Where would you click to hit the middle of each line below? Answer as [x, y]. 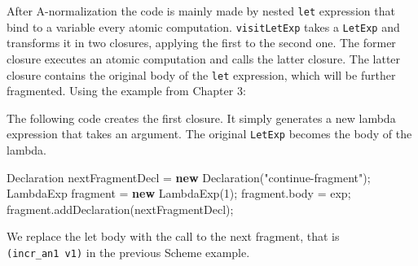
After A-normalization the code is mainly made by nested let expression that [201, 11]
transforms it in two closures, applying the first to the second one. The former [201, 43]
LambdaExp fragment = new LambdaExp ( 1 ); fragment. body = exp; [179, 193]
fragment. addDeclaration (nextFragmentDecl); [120, 209]
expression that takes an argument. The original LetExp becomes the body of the [209, 134]
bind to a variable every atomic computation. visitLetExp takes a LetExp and [203, 26]
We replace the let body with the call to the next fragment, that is [173, 236]
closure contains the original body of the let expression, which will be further [201, 74]
